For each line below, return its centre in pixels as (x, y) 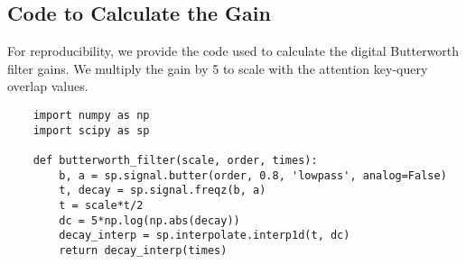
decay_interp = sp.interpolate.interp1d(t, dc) (205, 236)
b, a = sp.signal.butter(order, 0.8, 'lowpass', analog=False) (253, 175)
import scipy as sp (91, 130)
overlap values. (48, 86)
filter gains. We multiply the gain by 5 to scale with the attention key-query (218, 68)
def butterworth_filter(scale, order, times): (175, 160)
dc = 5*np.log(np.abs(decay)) (149, 220)
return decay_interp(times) (143, 250)
